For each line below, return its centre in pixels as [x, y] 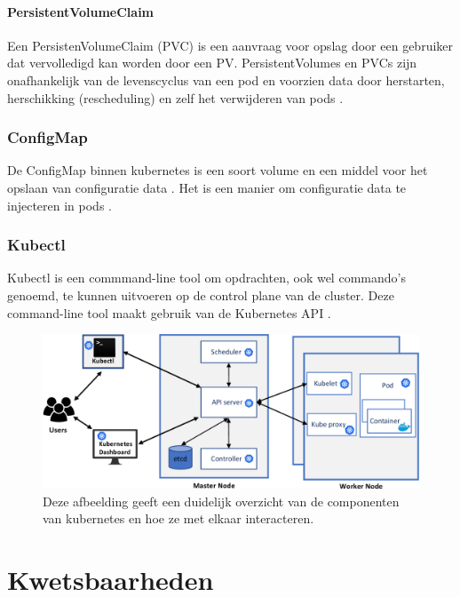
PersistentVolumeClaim [81, 11]
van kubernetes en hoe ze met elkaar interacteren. [178, 518]
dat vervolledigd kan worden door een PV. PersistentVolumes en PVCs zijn [212, 63]
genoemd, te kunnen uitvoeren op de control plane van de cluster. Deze [201, 295]
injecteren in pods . [59, 205]
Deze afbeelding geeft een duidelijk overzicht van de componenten [221, 501]
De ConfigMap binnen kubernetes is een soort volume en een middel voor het [218, 170]
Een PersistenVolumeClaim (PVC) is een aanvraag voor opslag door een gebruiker [230, 45]
